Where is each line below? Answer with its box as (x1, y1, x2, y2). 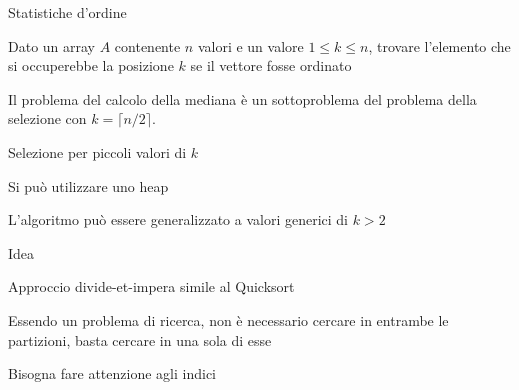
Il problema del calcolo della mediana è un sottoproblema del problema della (8, 88, 477, 109)
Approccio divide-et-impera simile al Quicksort (8, 276, 295, 297)
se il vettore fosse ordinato (190, 55, 352, 76)
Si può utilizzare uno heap (8, 175, 169, 196)
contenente (114, 35, 181, 56)
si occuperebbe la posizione (8, 55, 174, 76)
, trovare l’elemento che (368, 35, 511, 56)
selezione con (8, 108, 87, 129)
